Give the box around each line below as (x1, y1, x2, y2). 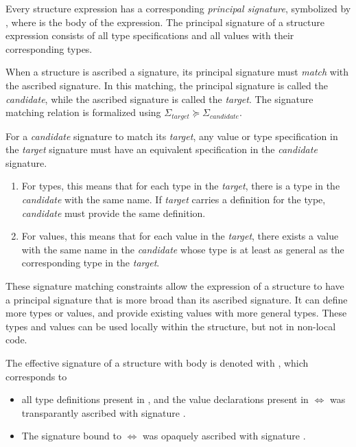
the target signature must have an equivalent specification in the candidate (5, 142, 318, 157)
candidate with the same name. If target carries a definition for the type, (21, 192, 326, 206)
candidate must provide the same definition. (21, 205, 206, 220)
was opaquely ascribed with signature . (143, 428, 306, 443)
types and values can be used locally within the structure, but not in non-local (5, 319, 336, 333)
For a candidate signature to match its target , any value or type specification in (5, 128, 338, 143)
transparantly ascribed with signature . (21, 405, 186, 420)
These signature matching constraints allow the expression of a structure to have (5, 278, 344, 293)
